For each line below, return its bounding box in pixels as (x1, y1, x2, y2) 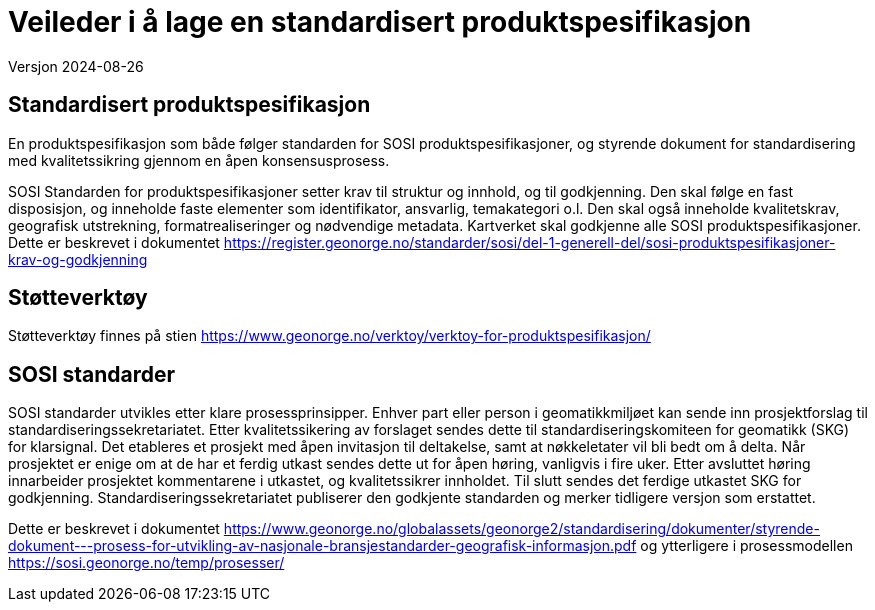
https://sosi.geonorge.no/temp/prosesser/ (8, 554, 285, 572)
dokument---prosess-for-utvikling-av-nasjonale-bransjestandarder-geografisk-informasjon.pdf (8, 537, 637, 555)
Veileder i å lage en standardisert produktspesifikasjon (8, 5, 752, 39)
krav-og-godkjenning (8, 250, 148, 268)
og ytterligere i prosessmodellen (640, 537, 853, 555)
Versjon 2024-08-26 (8, 57, 144, 75)
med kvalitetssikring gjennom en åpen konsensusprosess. (8, 151, 390, 169)
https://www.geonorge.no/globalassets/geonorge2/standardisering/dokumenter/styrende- (223, 520, 820, 538)
